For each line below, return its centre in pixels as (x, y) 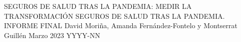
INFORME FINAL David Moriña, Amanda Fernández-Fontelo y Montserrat (121, 25)
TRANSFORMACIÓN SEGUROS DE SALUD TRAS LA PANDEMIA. (115, 16)
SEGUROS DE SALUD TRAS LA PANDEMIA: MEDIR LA (98, 6)
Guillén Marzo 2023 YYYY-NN (52, 35)
